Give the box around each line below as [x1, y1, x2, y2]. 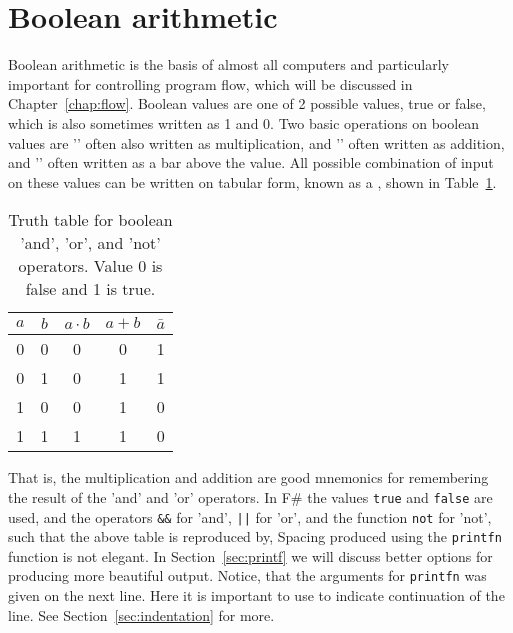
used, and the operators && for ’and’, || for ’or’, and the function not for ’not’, [8, 506, 492, 527]
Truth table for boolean [8, 208, 173, 232]
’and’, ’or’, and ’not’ [20, 231, 161, 255]
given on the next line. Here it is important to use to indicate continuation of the [8, 585, 505, 606]
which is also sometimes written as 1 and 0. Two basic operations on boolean [8, 112, 480, 133]
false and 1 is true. [25, 277, 156, 301]
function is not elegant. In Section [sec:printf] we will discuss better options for [8, 545, 493, 566]
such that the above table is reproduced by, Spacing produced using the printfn [8, 526, 502, 547]
